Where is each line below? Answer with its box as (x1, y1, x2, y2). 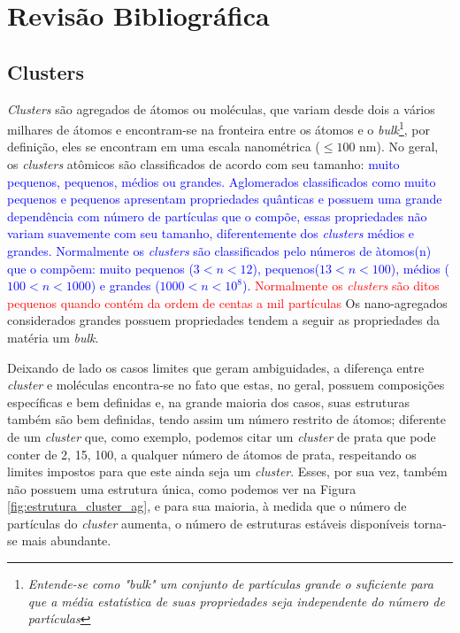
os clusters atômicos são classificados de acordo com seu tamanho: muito (7, 155, 400, 174)
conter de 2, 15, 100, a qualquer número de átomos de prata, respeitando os (7, 444, 417, 463)
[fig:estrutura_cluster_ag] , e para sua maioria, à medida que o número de (7, 497, 407, 515)
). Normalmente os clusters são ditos (242, 276, 440, 295)
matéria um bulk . (7, 328, 99, 346)
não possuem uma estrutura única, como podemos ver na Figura (7, 479, 356, 498)
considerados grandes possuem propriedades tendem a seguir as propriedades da (7, 311, 441, 329)
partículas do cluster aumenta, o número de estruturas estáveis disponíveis (7, 513, 410, 532)
